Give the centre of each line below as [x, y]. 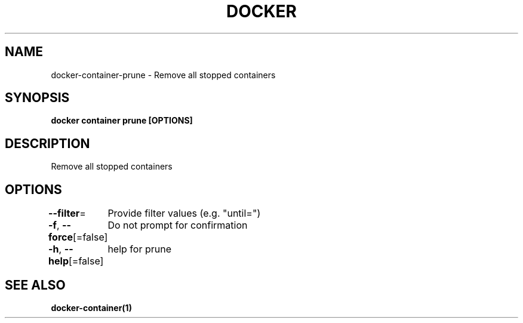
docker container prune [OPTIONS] [122, 121]
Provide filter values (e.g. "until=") [184, 213]
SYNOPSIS [37, 98]
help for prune [139, 249]
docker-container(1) [91, 307]
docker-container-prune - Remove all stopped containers [163, 75]
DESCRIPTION [47, 143]
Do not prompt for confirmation [178, 225]
